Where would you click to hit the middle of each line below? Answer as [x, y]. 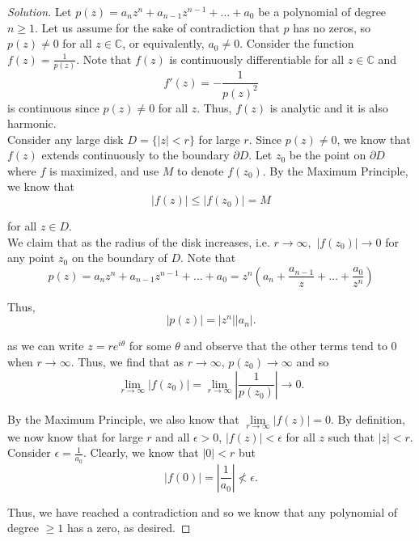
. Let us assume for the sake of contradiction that [157, 27]
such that [351, 436]
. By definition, [368, 418]
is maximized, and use [104, 170]
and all [173, 436]
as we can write [46, 346]
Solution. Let [40, 11]
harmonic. [32, 123]
